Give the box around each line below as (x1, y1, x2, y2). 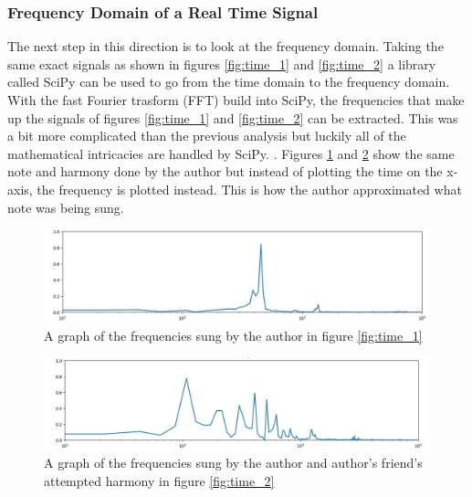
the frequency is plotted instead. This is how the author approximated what (37, 179, 462, 198)
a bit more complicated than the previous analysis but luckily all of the (7, 126, 406, 145)
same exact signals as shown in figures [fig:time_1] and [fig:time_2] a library (7, 54, 436, 73)
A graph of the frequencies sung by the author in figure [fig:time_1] (44, 325, 423, 344)
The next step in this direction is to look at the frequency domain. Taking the (7, 37, 444, 56)
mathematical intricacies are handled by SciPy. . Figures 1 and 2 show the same (7, 143, 455, 163)
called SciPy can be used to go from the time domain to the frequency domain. (7, 72, 450, 91)
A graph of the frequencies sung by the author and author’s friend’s (44, 453, 423, 472)
